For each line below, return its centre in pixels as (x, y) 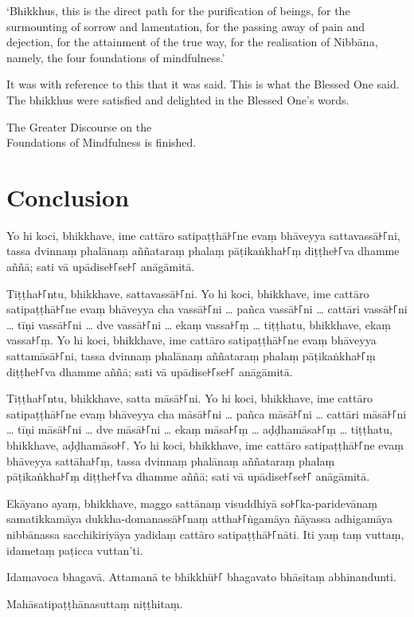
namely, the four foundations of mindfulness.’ (116, 57)
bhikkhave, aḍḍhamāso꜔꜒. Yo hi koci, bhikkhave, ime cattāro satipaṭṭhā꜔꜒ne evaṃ (205, 445)
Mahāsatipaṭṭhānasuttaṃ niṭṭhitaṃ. (95, 603)
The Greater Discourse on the (79, 126)
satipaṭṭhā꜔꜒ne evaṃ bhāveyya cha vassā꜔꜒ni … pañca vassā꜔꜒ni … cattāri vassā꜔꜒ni (207, 309)
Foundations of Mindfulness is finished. (102, 142)
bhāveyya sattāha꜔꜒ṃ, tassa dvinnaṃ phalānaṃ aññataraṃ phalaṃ (171, 460)
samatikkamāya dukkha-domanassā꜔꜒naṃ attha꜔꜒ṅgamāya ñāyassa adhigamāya (200, 519)
